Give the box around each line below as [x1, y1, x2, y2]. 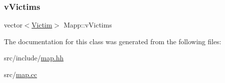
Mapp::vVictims [63, 20, 112, 30]
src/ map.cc [4, 69, 37, 79]
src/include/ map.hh [4, 53, 64, 63]
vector [4, 20, 23, 30]
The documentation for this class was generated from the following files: [4, 36, 222, 46]
